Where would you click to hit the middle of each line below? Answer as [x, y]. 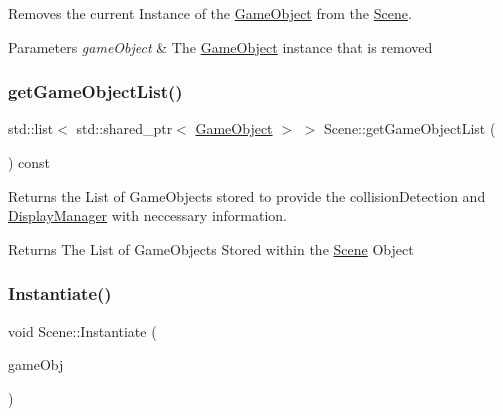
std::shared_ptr [124, 128]
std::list [31, 128]
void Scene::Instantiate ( [82, 330]
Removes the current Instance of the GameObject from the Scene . [210, 13]
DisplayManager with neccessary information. [148, 215]
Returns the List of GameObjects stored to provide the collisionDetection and [247, 195]
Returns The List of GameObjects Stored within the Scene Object [211, 248]
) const [29, 162]
